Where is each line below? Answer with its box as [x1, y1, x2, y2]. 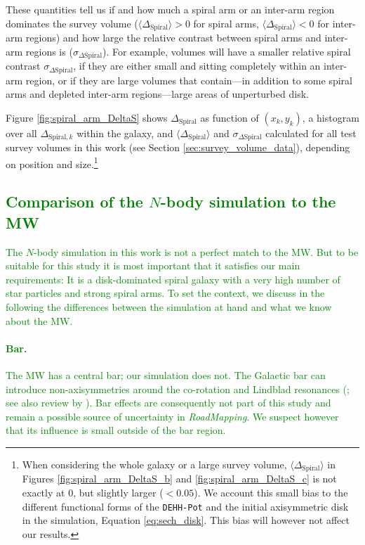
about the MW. [6, 313, 73, 328]
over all [6, 125, 37, 140]
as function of [200, 110, 259, 124]
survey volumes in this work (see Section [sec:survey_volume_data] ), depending [6, 140, 350, 155]
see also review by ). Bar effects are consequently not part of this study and [6, 395, 331, 410]
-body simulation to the [160, 191, 336, 212]
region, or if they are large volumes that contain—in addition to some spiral [25, 72, 352, 87]
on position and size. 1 [6, 154, 98, 171]
